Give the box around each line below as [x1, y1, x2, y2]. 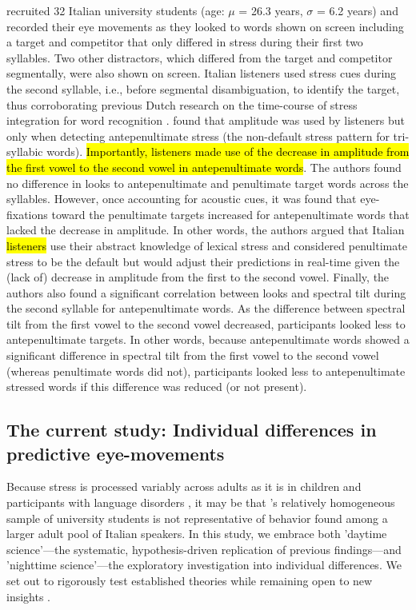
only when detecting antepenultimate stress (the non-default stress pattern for [6, 127, 390, 144]
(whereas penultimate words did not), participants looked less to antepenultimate [6, 362, 406, 379]
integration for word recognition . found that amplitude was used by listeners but [6, 112, 405, 129]
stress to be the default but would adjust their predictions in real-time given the [6, 253, 400, 269]
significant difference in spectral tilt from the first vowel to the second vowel [6, 347, 379, 364]
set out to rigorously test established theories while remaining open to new [6, 572, 373, 588]
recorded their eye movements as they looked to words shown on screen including [6, 18, 404, 34]
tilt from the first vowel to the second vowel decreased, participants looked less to [6, 315, 406, 332]
